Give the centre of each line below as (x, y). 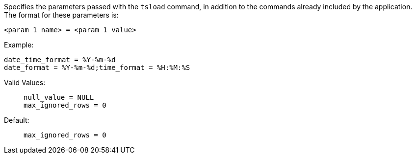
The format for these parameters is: (61, 15)
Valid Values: (25, 82)
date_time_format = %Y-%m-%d (60, 60)
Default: (17, 120)
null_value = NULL (59, 97)
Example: (19, 45)
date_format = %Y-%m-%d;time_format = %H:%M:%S (97, 68)
